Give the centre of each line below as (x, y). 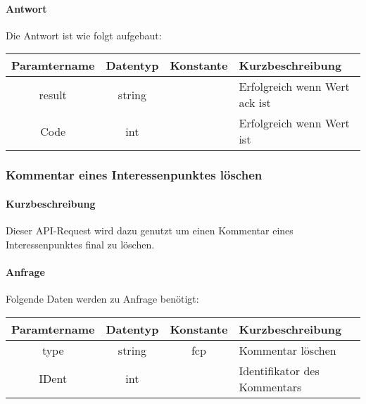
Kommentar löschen (288, 350)
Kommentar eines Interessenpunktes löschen (134, 175)
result (53, 94)
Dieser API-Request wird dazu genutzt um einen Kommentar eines (150, 231)
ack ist (255, 103)
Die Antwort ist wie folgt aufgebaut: (84, 35)
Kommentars (270, 386)
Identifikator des (279, 370)
